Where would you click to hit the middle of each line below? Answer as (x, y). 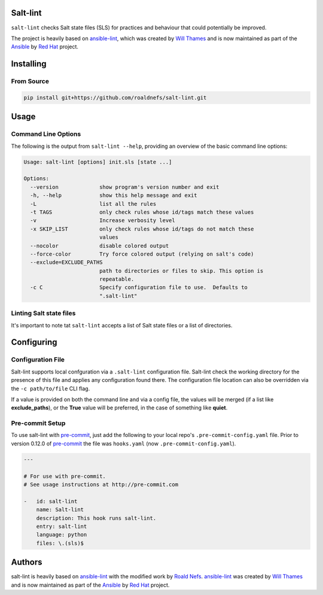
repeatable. (117, 279)
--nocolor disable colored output (100, 246)
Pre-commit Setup (38, 423)
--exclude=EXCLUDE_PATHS (66, 262)
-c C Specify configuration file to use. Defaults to (139, 288)
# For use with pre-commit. (65, 476)
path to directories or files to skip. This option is (181, 271)
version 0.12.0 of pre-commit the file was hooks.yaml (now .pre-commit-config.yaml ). (124, 444)
